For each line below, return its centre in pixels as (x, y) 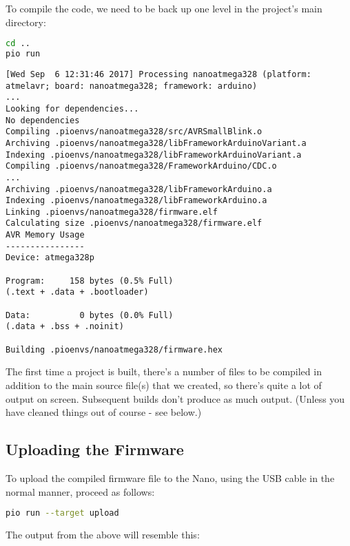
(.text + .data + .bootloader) (77, 292)
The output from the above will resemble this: (103, 534)
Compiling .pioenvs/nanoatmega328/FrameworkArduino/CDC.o (141, 166)
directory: (26, 22)
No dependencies (43, 120)
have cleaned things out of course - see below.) (104, 412)
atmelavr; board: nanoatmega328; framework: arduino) (132, 86)
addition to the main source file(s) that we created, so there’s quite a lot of (164, 385)
